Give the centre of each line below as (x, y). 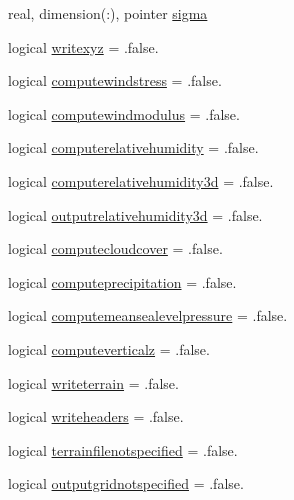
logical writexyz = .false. (83, 46)
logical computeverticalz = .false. (109, 348)
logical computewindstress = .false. (115, 80)
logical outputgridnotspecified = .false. (126, 483)
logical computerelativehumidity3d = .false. (141, 180)
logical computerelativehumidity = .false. (133, 147)
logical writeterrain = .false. (93, 382)
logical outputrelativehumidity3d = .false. (135, 214)
